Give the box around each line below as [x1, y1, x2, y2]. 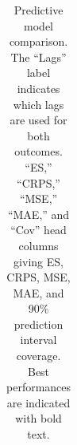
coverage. [16, 347, 61, 364]
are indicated [6, 394, 71, 411]
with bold [15, 410, 62, 427]
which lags [13, 95, 64, 112]
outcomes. [14, 143, 63, 160]
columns [18, 237, 59, 253]
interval [20, 331, 57, 348]
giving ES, [13, 253, 64, 269]
